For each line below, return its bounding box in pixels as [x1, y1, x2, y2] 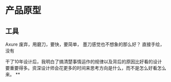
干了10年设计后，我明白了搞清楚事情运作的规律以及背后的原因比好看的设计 [5, 58, 162, 65]
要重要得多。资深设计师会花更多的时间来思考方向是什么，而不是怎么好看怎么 [5, 65, 166, 71]
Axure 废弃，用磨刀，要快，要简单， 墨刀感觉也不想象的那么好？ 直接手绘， [5, 42, 165, 47]
